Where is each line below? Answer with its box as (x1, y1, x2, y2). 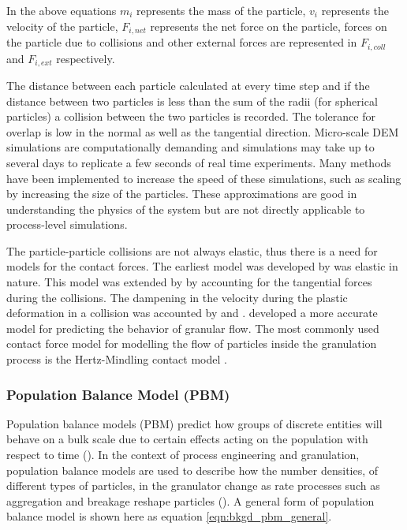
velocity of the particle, (6, 17, 118, 34)
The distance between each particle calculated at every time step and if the (6, 77, 370, 93)
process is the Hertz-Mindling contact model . (6, 351, 227, 368)
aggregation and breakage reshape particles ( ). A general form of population (6, 492, 375, 509)
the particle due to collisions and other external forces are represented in (6, 34, 357, 50)
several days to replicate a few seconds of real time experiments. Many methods (6, 154, 391, 170)
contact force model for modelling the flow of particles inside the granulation (6, 335, 377, 352)
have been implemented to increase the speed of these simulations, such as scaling (6, 170, 401, 186)
